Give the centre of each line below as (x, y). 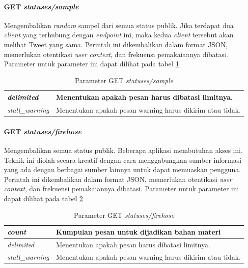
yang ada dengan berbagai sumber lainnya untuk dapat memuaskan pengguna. (123, 169)
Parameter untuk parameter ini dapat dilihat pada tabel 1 (92, 64)
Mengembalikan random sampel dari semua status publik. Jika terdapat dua (119, 25)
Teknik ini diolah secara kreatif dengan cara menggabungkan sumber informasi (123, 160)
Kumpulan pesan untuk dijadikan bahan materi (138, 232)
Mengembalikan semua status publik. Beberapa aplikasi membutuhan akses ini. (124, 150)
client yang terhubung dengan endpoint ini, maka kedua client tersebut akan (119, 35)
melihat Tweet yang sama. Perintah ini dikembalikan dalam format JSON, (116, 44)
